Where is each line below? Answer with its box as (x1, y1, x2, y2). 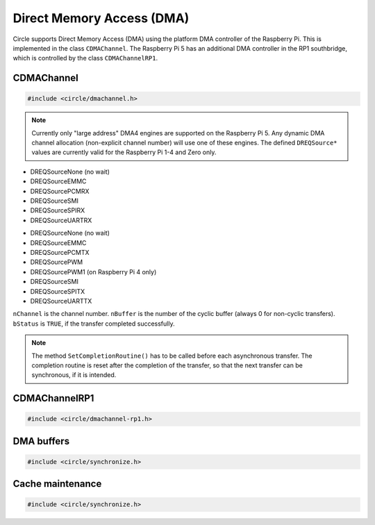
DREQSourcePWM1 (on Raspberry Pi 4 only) (30, 267, 157, 276)
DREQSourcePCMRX (30, 187, 90, 195)
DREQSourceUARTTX (30, 297, 92, 305)
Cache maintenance (12, 478, 102, 490)
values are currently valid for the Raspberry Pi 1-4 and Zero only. (31, 148, 217, 156)
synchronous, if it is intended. (31, 371, 117, 379)
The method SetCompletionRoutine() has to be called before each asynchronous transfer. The (31, 351, 312, 360)
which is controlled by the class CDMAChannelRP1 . (12, 54, 158, 62)
